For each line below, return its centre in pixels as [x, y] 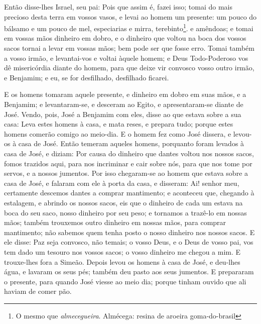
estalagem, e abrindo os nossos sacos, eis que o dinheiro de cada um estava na [123, 202]
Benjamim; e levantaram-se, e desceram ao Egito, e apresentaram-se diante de [124, 104]
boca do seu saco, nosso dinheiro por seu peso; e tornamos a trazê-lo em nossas [125, 212]
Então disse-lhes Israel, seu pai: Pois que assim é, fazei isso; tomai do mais [118, 7]
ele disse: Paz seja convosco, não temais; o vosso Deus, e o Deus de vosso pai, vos [129, 242]
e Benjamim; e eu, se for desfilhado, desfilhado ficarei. [87, 77]
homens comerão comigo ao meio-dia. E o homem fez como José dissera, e [118, 133]
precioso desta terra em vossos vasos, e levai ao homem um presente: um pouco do [130, 16]
